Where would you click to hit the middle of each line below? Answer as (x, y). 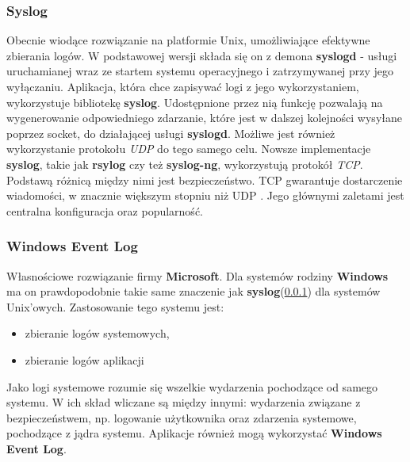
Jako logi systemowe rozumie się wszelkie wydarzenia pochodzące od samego (192, 386)
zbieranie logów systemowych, (97, 333)
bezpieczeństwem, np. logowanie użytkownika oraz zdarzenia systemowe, (182, 417)
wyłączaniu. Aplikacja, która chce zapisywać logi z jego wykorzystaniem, (183, 86)
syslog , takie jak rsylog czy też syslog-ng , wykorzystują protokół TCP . (185, 164)
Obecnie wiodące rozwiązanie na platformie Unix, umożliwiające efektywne (188, 40)
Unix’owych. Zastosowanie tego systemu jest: (115, 306)
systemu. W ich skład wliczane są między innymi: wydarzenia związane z (184, 402)
